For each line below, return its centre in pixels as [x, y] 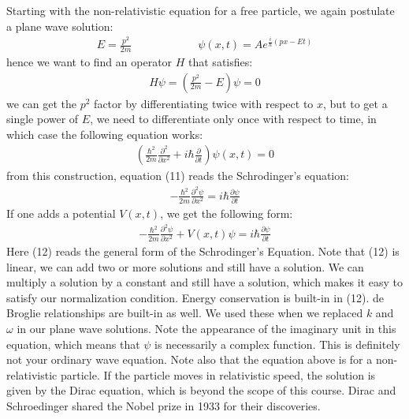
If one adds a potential [61, 213]
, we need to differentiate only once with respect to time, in [233, 119]
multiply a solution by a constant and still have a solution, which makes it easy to [204, 282]
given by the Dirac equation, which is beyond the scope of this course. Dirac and [201, 390]
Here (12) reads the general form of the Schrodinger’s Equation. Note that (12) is [203, 251]
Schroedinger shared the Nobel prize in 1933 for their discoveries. [164, 405]
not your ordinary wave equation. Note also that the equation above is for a [190, 359]
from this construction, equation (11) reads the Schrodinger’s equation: [178, 176]
